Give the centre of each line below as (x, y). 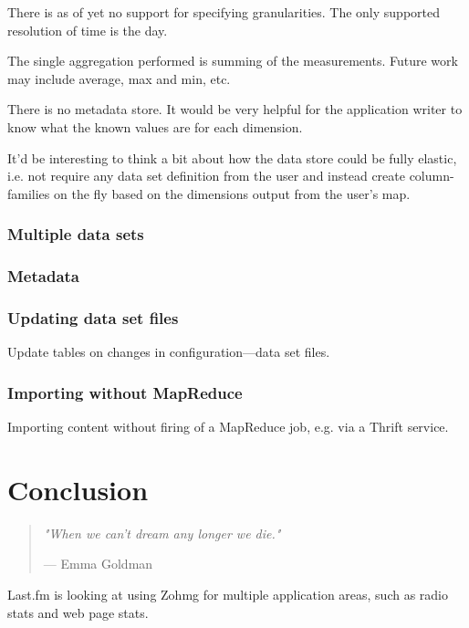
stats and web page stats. (78, 612)
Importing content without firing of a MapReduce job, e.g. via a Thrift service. (228, 427)
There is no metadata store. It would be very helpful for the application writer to (235, 109)
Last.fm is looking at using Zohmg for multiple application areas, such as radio (228, 594)
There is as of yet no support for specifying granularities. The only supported (224, 12)
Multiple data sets (76, 234)
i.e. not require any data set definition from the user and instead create (206, 176)
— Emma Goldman (98, 564)
